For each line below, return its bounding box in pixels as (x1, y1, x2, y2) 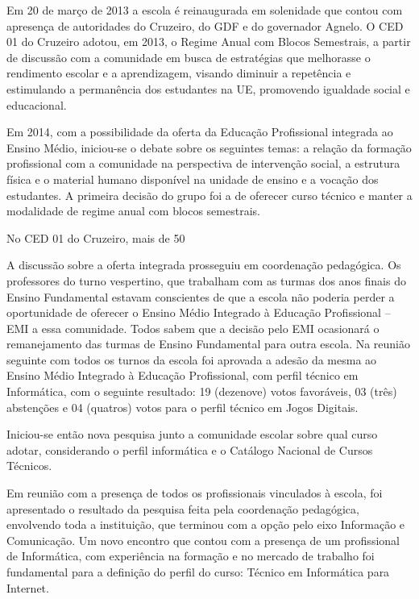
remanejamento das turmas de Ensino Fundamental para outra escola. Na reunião (6, 335, 411, 352)
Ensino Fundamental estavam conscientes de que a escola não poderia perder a (6, 288, 395, 305)
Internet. (6, 579, 49, 596)
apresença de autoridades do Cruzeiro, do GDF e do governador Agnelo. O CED (6, 17, 404, 34)
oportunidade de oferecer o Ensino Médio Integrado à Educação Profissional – (6, 304, 391, 321)
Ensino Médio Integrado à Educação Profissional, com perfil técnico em (6, 367, 359, 384)
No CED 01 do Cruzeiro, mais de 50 (6, 229, 185, 246)
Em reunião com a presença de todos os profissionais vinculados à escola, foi (6, 485, 383, 501)
